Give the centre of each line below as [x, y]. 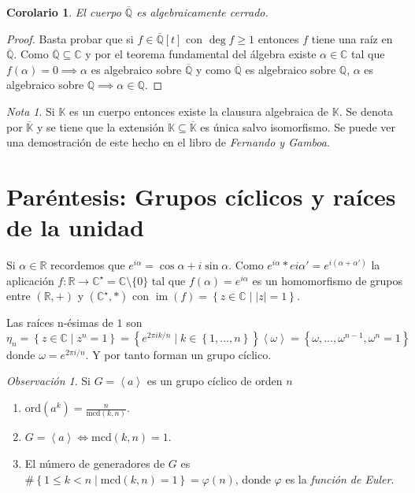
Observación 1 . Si [49, 381]
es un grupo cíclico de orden [215, 381]
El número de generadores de [95, 463]
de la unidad [75, 227]
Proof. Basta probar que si [70, 38]
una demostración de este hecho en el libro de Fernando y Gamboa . [168, 142]
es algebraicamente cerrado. [202, 12]
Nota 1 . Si [31, 111]
